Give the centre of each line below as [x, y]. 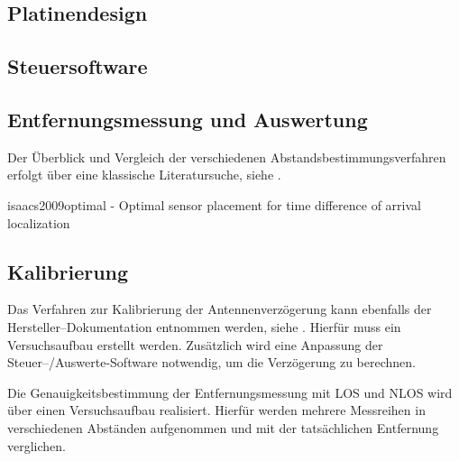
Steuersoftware [78, 66]
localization [39, 222]
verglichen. [37, 445]
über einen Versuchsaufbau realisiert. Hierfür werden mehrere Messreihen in [216, 410]
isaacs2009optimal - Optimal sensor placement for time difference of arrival [214, 204]
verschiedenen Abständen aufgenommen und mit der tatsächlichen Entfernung [223, 427]
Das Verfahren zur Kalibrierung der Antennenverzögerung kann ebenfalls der [220, 309]
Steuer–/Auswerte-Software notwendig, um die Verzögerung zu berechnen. [211, 362]
